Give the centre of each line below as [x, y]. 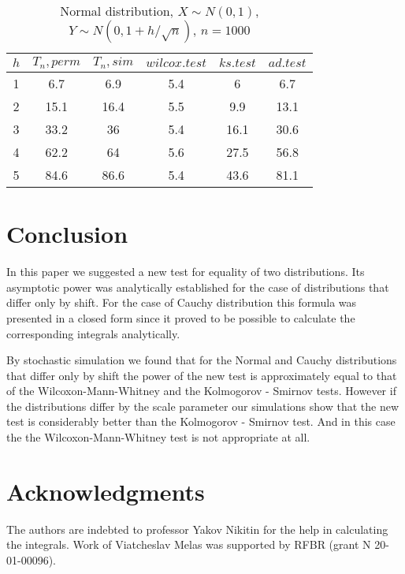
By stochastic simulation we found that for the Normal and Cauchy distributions [202, 360]
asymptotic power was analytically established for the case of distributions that [198, 287]
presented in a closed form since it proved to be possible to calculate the [181, 317]
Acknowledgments [106, 491]
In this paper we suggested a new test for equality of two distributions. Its [186, 272]
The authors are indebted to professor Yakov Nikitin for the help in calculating [197, 529]
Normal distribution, [117, 11]
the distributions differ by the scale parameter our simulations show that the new [203, 406]
